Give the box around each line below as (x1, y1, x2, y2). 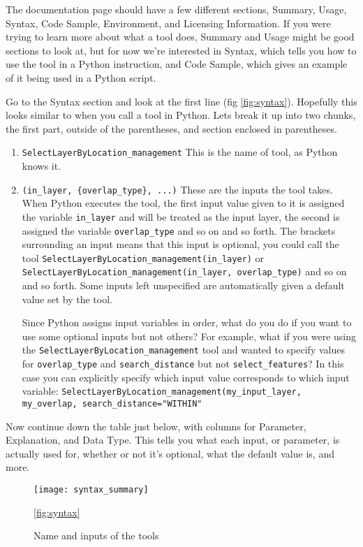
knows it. (22, 159, 61, 173)
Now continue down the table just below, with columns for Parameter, (6, 418, 306, 433)
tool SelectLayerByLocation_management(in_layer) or (22, 250, 265, 265)
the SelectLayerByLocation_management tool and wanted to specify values (22, 342, 345, 357)
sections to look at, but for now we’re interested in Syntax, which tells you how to (6, 43, 357, 57)
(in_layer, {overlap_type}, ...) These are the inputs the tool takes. (22, 182, 333, 196)
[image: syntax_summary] (34, 485, 149, 495)
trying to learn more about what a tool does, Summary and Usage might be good (6, 29, 355, 44)
